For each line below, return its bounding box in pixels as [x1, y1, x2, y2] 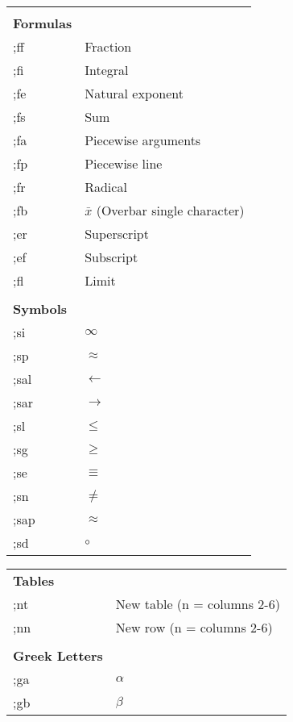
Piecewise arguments [85, 131, 201, 149]
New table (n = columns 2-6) [115, 595, 280, 613]
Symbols [13, 299, 68, 318]
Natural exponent [85, 84, 184, 102]
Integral [85, 61, 129, 79]
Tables [13, 571, 55, 590]
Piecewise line [85, 154, 163, 173]
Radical [85, 177, 127, 196]
